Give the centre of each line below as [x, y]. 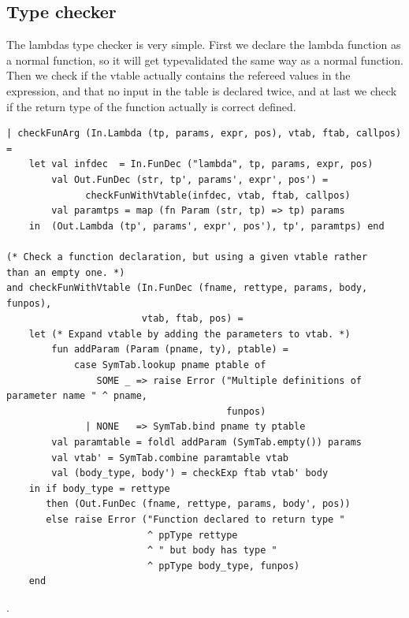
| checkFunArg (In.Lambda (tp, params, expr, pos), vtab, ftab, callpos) [204, 134]
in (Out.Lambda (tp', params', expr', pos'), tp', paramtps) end [206, 226]
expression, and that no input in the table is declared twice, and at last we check [202, 90]
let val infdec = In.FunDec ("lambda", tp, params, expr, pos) [201, 164]
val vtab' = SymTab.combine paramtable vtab [170, 458]
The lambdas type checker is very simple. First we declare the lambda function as [204, 45]
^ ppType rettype [192, 535]
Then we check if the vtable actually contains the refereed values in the [178, 75]
